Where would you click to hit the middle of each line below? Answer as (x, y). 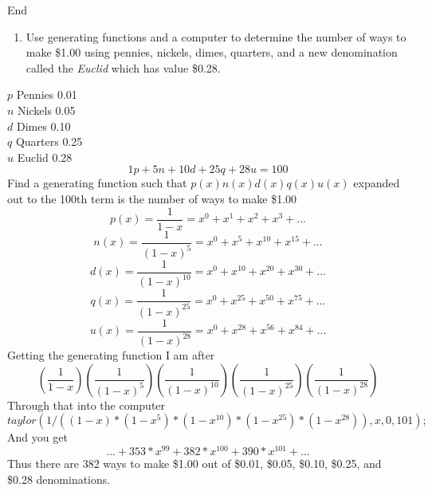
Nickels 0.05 (47, 110)
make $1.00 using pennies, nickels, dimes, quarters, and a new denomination (212, 52)
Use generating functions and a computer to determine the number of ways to (216, 36)
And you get (37, 437)
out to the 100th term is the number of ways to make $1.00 (152, 198)
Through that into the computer (86, 405)
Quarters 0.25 (49, 141)
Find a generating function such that (97, 183)
